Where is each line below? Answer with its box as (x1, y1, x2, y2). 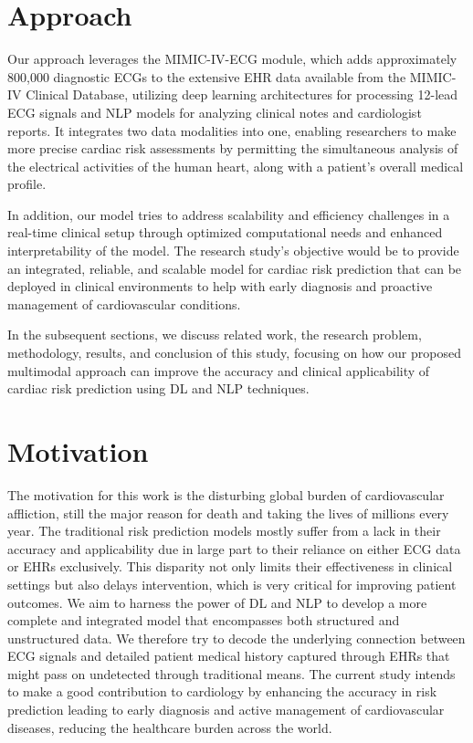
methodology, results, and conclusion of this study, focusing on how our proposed (7, 343, 461, 362)
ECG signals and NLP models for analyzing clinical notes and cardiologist (7, 102, 422, 121)
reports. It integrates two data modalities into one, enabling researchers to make (7, 120, 457, 140)
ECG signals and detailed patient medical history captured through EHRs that (7, 646, 450, 665)
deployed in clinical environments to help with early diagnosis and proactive (7, 277, 433, 296)
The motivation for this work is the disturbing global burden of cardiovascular (7, 485, 445, 504)
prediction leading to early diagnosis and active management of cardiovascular (7, 700, 445, 719)
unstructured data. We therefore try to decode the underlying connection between (7, 628, 466, 647)
